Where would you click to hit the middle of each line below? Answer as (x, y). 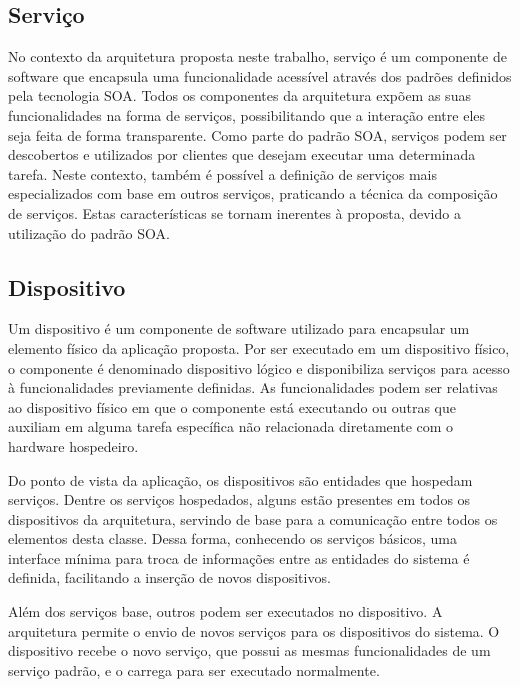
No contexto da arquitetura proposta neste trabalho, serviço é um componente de (257, 56)
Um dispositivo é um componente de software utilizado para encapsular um (239, 328)
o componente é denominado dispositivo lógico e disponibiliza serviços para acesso (259, 367)
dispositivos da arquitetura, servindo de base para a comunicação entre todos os (253, 518)
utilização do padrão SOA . (89, 232)
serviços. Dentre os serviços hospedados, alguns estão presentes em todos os (239, 499)
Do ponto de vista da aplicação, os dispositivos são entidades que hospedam (240, 479)
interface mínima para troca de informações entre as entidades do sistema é (239, 557)
